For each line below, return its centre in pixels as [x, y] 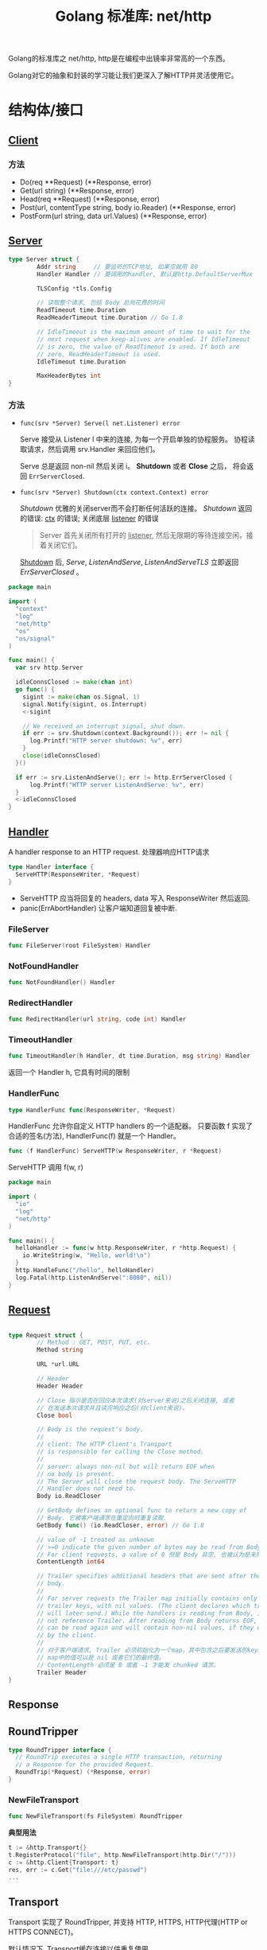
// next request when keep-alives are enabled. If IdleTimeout [143, 339]
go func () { [35, 690]
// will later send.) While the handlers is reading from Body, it [151, 1613]
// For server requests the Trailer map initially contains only [147, 1598]
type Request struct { [46, 1335]
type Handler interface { [51, 867]
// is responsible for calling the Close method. [120, 1452]
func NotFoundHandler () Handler [62, 983]
